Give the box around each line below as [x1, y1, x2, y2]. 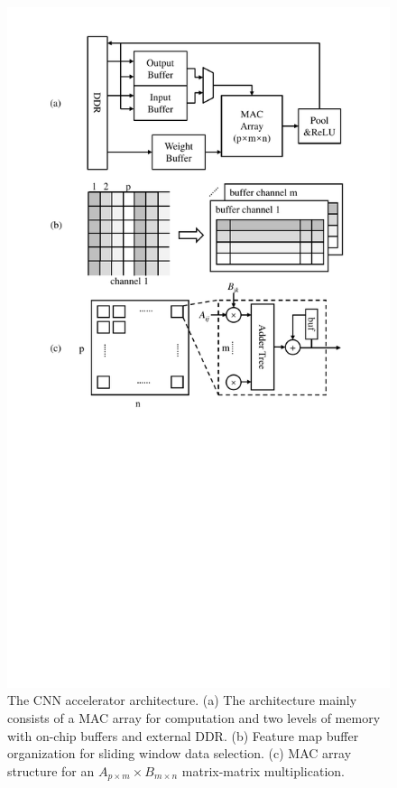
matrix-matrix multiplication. [181, 761, 345, 780]
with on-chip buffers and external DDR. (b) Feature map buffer [7, 726, 359, 745]
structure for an [7, 761, 95, 780]
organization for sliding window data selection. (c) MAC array [7, 744, 352, 763]
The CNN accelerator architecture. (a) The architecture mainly [7, 691, 357, 709]
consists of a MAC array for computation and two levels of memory [7, 708, 381, 727]
